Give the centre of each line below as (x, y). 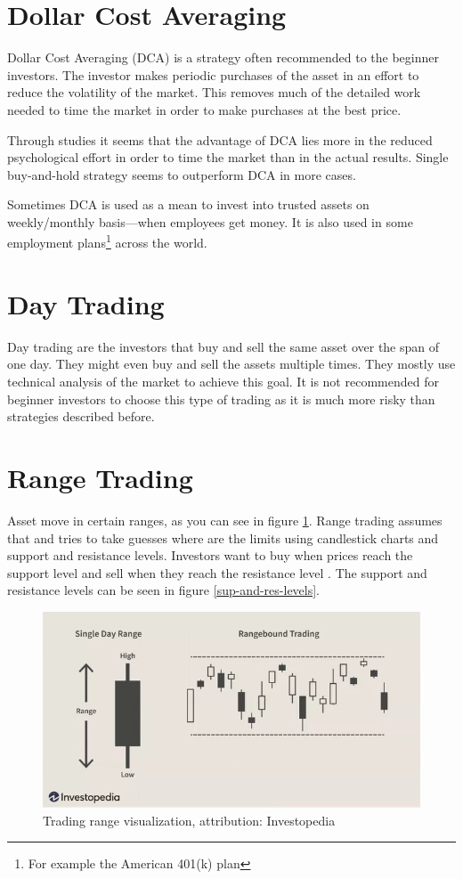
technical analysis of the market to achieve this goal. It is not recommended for (223, 382)
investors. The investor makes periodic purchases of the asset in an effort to (213, 74)
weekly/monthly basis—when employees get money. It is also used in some (210, 221)
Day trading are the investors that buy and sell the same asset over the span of (223, 346)
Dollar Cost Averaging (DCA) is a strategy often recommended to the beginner (223, 57)
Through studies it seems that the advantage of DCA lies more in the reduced (220, 139)
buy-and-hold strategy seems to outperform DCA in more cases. (182, 174)
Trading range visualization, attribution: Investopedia (189, 820)
